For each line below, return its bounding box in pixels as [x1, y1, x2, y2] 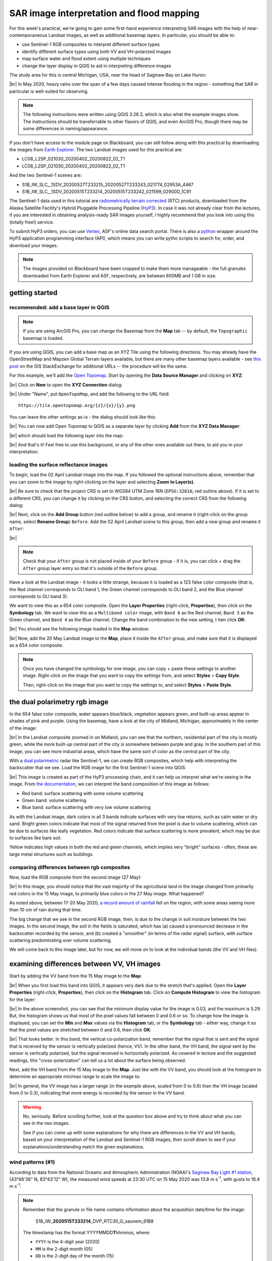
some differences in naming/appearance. [23, 126, 108, 132]
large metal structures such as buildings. [9, 851, 94, 857]
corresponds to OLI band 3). [9, 593, 68, 599]
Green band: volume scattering [22, 797, 87, 804]
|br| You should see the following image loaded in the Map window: [9, 626, 150, 632]
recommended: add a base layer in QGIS [9, 304, 110, 311]
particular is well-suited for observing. [9, 88, 89, 94]
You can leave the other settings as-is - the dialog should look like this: [9, 414, 156, 420]
